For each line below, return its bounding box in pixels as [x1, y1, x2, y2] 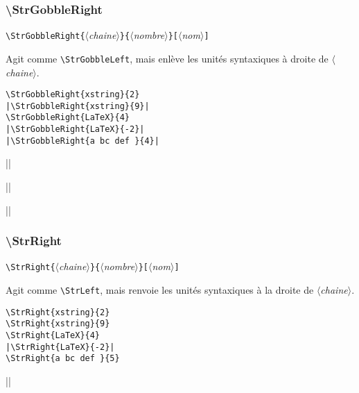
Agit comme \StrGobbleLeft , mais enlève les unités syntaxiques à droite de [6, 51, 329, 65]
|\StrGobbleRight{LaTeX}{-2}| [6, 124, 145, 135]
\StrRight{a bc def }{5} [6, 353, 120, 364]
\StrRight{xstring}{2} [6, 307, 110, 317]
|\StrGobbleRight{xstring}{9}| [6, 101, 150, 111]
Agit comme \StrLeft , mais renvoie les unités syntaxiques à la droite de [6, 283, 314, 297]
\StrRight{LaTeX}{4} [6, 331, 100, 341]
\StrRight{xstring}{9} [6, 319, 110, 329]
